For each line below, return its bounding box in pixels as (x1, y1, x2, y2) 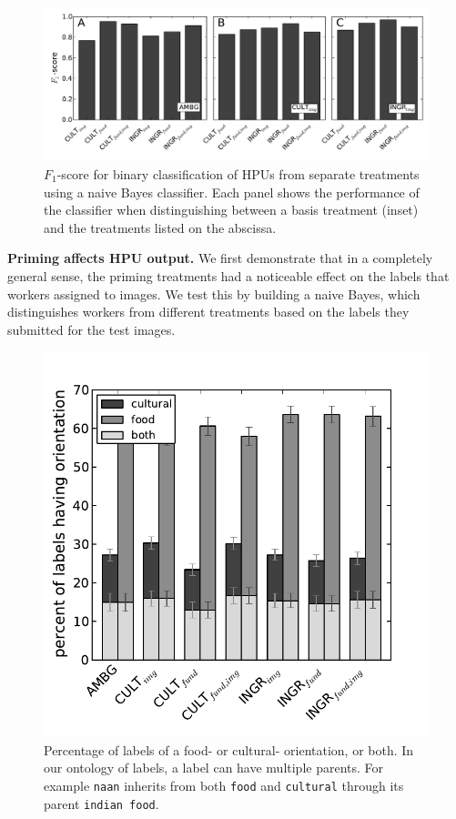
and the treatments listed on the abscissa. (44, 217, 277, 237)
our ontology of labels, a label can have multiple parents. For (44, 758, 384, 777)
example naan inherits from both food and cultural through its (44, 776, 404, 795)
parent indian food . (44, 794, 159, 813)
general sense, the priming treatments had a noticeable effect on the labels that (7, 266, 450, 285)
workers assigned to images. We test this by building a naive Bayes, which (7, 284, 421, 303)
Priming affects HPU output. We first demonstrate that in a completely (7, 248, 433, 268)
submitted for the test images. (7, 319, 176, 339)
